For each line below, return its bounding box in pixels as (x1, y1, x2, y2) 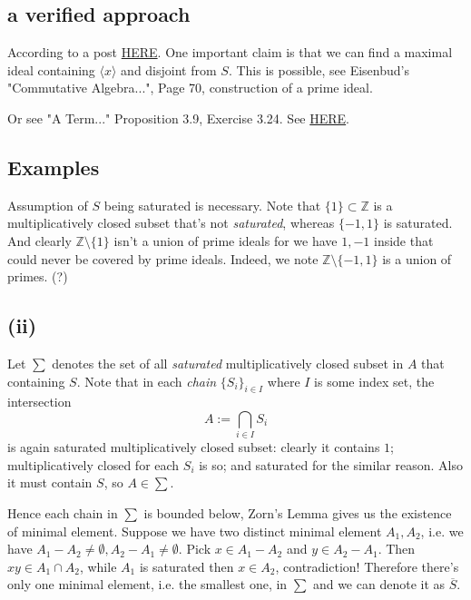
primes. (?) (7, 267, 68, 286)
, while (79, 556, 117, 575)
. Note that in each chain (76, 371, 217, 390)
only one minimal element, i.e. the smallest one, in (7, 575, 288, 594)
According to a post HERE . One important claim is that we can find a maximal (7, 43, 453, 62)
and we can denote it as (312, 575, 446, 594)
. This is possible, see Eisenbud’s (228, 60, 409, 79)
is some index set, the (314, 371, 435, 390)
